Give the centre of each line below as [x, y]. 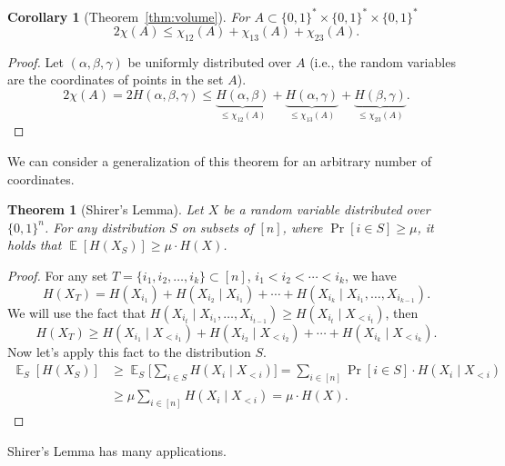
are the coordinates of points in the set [116, 79]
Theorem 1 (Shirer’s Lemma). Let [106, 209]
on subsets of [217, 227]
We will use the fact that [77, 312]
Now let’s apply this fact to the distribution [129, 351]
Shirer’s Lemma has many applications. [117, 450]
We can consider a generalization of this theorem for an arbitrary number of [219, 161]
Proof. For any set [58, 275]
